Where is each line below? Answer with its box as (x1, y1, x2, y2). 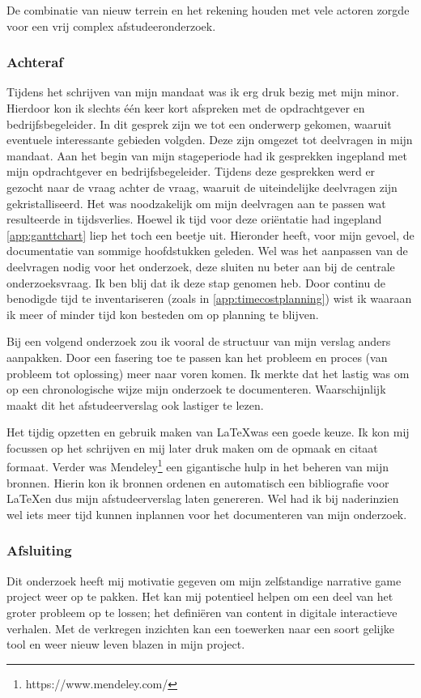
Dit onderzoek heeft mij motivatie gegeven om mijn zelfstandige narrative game (6, 572, 402, 589)
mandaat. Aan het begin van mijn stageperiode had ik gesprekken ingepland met (6, 147, 407, 164)
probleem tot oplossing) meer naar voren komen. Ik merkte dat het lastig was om (6, 364, 410, 381)
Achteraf (6, 52, 64, 72)
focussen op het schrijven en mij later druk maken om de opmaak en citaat (6, 439, 378, 456)
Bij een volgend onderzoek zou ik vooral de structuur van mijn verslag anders (6, 333, 391, 350)
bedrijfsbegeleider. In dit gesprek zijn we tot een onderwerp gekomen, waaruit (6, 115, 392, 132)
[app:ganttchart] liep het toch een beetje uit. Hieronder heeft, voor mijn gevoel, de (6, 226, 415, 243)
